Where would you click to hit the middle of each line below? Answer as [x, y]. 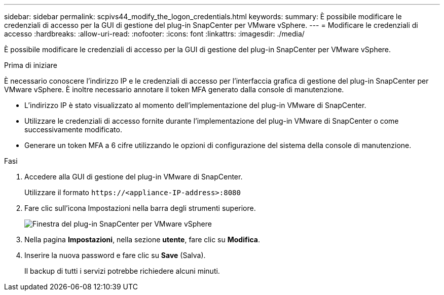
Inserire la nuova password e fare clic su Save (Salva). [115, 255]
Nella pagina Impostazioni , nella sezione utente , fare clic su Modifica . [142, 239]
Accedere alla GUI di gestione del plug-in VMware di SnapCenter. [134, 177]
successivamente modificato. [73, 130]
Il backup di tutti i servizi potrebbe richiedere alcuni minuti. [122, 271]
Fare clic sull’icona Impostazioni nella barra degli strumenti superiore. [140, 208]
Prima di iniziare [31, 65]
